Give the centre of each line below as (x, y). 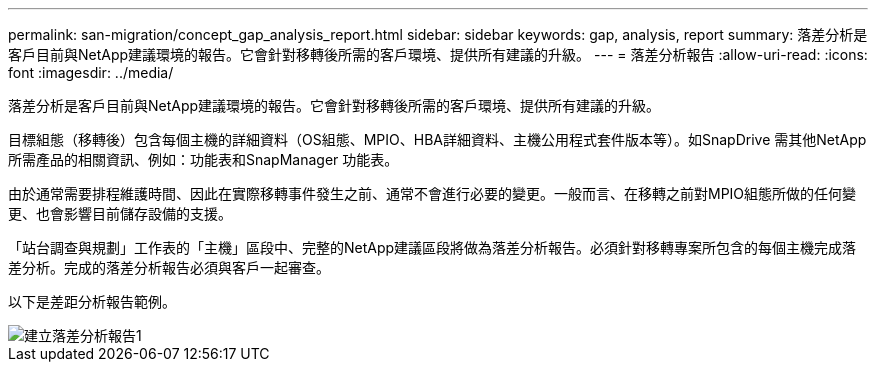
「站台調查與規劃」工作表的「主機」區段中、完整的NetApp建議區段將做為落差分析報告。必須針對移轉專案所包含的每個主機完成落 (432, 247)
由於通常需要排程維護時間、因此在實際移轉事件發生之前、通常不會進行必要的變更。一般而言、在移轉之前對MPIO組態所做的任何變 (432, 193)
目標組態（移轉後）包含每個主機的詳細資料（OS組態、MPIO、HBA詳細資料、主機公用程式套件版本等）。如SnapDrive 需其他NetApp (437, 139)
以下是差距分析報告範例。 (92, 301)
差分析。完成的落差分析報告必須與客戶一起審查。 (169, 267)
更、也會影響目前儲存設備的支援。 (120, 213)
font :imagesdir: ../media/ (91, 72)
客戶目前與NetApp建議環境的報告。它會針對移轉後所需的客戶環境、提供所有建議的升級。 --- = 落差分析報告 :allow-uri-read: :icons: (438, 54)
